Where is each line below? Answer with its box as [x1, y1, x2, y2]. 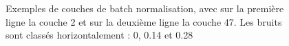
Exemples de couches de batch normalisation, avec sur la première [6, 1, 284, 15]
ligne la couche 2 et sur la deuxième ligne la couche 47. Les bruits [6, 14, 282, 28]
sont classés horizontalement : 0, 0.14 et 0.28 [6, 28, 193, 42]
